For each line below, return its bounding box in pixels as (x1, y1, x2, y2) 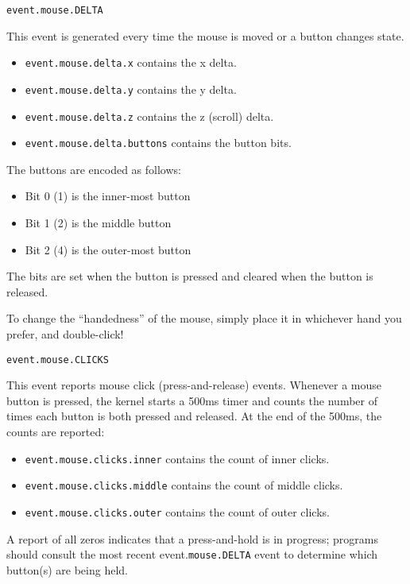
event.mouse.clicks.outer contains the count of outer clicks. (25, 503, 330, 520)
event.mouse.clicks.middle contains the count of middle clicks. (25, 477, 343, 493)
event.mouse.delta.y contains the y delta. (25, 80, 237, 97)
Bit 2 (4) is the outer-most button (25, 241, 191, 257)
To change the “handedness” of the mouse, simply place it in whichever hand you (6, 310, 402, 327)
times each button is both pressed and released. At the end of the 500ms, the (6, 408, 382, 424)
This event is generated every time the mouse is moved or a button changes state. (6, 27, 404, 44)
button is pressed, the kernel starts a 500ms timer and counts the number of (6, 392, 377, 408)
